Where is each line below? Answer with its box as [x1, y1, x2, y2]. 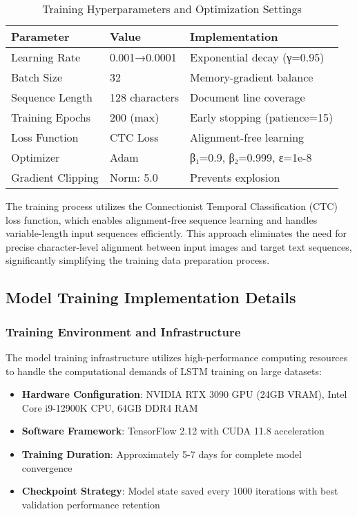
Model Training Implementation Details [6, 287, 296, 308]
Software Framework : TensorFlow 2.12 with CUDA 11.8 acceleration [21, 423, 325, 438]
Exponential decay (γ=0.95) [190, 49, 325, 65]
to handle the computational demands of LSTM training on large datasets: [6, 363, 322, 378]
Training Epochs [11, 109, 91, 125]
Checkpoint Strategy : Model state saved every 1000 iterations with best [21, 484, 338, 498]
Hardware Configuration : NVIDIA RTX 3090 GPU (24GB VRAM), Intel [21, 387, 347, 401]
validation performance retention [21, 497, 160, 511]
